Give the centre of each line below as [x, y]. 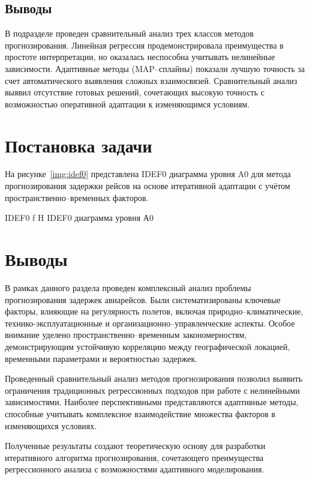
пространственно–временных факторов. [77, 197]
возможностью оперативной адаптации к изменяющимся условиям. [127, 104]
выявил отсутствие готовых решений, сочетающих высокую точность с [135, 92]
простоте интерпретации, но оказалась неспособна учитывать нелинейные [140, 57]
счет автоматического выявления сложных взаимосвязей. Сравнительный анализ [151, 80]
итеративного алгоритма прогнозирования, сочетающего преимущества [134, 457]
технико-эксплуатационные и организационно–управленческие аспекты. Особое [150, 323]
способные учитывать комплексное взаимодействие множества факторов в [140, 413]
